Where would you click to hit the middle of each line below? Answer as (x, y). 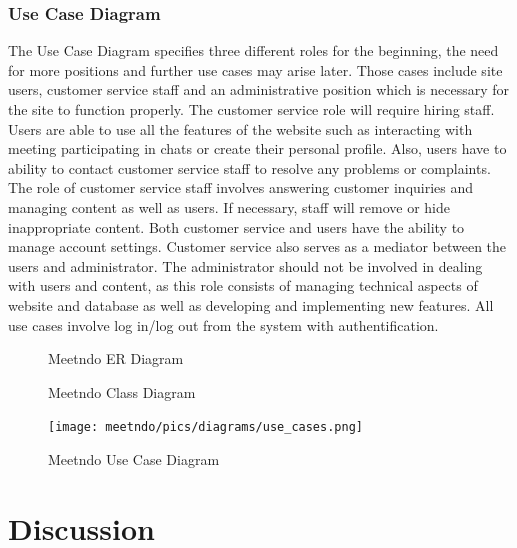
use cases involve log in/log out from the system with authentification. (223, 324)
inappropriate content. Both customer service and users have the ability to (236, 226)
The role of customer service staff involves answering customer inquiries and (241, 187)
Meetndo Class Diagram (122, 391)
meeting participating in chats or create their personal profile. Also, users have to (257, 148)
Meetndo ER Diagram (116, 358)
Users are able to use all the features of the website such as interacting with (240, 128)
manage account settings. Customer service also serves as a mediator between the (257, 246)
